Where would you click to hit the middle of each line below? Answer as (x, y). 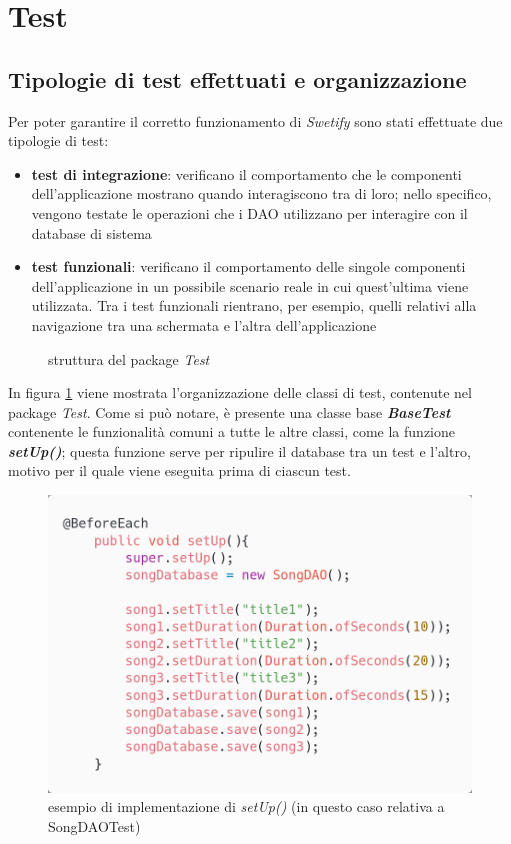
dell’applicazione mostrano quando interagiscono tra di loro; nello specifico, (261, 193)
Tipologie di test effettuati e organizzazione (237, 78)
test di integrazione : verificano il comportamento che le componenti (246, 173)
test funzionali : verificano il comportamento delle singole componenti (248, 266)
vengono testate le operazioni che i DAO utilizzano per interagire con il (249, 212)
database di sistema (91, 232)
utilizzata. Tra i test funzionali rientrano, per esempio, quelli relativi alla (254, 305)
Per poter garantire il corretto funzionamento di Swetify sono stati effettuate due (255, 120)
